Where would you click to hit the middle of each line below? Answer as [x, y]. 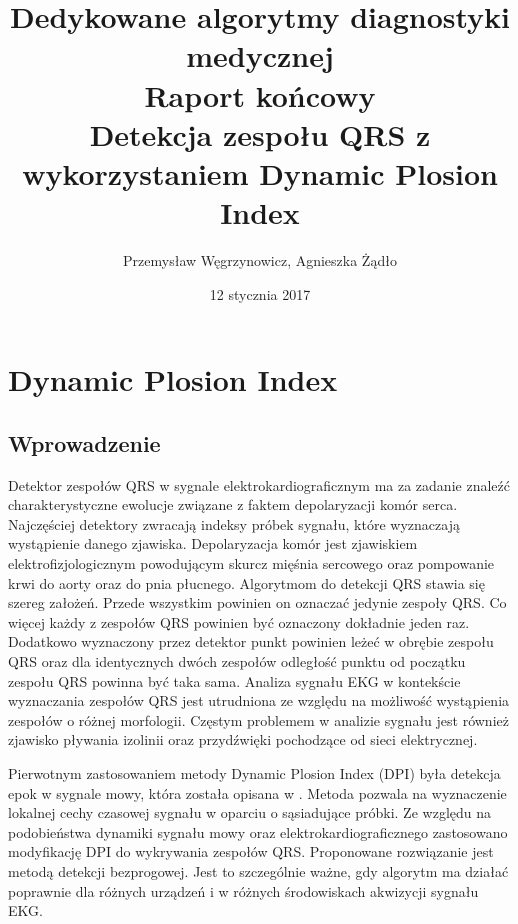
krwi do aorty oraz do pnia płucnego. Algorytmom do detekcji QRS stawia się [246, 582]
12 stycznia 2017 [260, 293]
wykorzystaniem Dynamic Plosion [260, 172]
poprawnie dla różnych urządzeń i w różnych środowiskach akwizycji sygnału [243, 890]
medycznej [260, 55]
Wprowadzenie [84, 442]
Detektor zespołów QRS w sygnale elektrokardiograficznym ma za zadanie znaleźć [259, 484]
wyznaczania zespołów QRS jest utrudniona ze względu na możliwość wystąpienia [259, 700]
